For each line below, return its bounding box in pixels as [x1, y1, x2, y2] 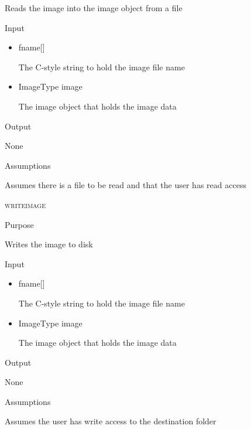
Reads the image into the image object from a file [5, 2, 183, 13]
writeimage [5, 198, 46, 210]
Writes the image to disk [5, 238, 93, 250]
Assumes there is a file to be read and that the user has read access [5, 179, 246, 191]
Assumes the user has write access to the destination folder [5, 415, 216, 427]
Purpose [5, 218, 34, 230]
